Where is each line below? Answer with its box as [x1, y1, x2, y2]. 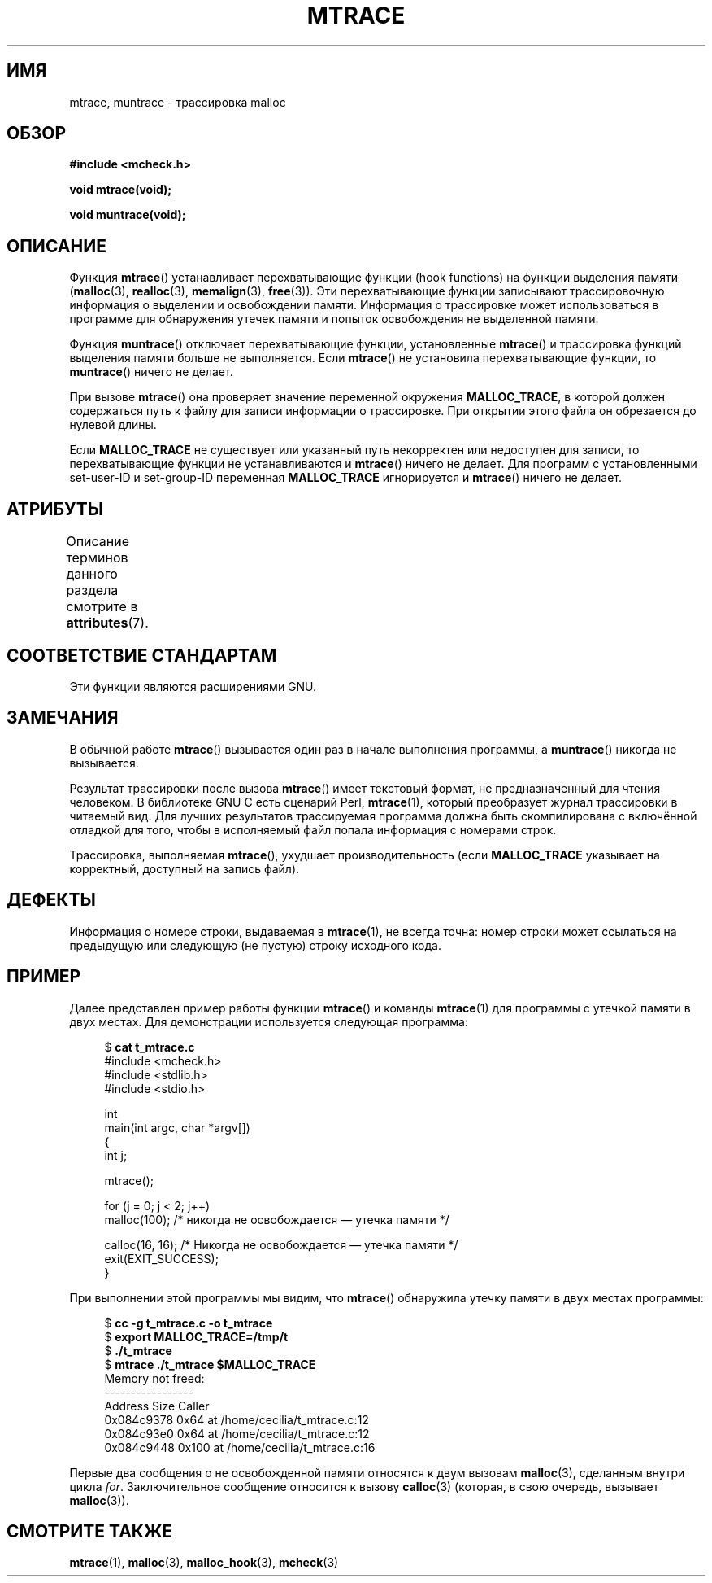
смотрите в [66, 598, 138, 615]
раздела [66, 582, 119, 599]
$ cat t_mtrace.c [104, 1039, 195, 1054]
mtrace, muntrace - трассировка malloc [69, 94, 286, 109]
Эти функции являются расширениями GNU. [69, 679, 317, 693]
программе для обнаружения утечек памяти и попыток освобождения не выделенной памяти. [69, 312, 599, 326]
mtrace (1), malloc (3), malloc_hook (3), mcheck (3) [69, 1555, 339, 1570]
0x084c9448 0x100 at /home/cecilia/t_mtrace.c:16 [104, 1440, 376, 1454]
